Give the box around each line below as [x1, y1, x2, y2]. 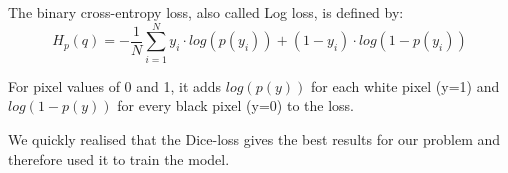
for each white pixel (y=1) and [310, 75, 500, 96]
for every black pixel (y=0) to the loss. [117, 95, 354, 116]
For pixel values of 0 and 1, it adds [8, 75, 222, 96]
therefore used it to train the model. [8, 148, 230, 169]
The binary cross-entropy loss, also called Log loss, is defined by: [8, 2, 404, 22]
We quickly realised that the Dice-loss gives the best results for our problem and [8, 128, 501, 149]
